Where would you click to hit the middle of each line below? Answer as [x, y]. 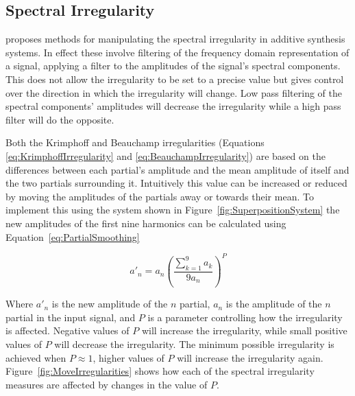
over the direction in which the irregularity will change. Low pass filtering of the [174, 92]
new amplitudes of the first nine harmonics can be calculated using [146, 223]
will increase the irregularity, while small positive [244, 330]
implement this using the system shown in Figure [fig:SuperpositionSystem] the [173, 210]
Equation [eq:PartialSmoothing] [73, 236]
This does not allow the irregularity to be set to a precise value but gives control [175, 79]
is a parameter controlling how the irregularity [245, 317]
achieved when [36, 357]
